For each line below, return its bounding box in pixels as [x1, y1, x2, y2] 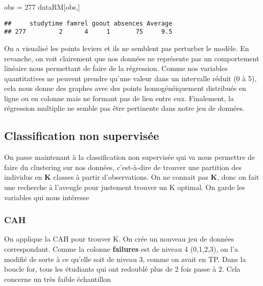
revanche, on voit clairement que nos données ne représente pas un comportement [4, 53, 259, 63]
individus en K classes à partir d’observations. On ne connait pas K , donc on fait [4, 172, 259, 182]
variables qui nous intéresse [4, 192, 89, 202]
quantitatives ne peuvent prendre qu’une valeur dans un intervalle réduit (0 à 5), [4, 73, 257, 83]
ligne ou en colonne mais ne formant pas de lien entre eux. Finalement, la [4, 92, 234, 103]
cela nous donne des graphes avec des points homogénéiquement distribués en [4, 83, 246, 93]
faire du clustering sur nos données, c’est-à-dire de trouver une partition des [4, 161, 242, 172]
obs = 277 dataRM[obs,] [4, 2, 80, 12]
